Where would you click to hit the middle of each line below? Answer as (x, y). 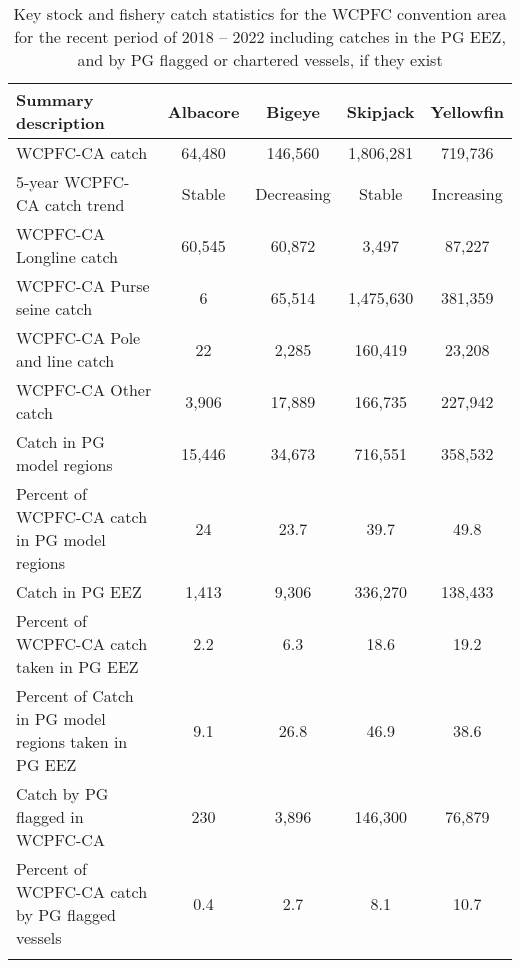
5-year (37, 181)
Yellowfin (467, 111)
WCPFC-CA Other (84, 389)
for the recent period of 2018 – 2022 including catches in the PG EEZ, (260, 36)
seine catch (54, 308)
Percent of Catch (75, 695)
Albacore (203, 111)
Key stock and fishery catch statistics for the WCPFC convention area (260, 13)
